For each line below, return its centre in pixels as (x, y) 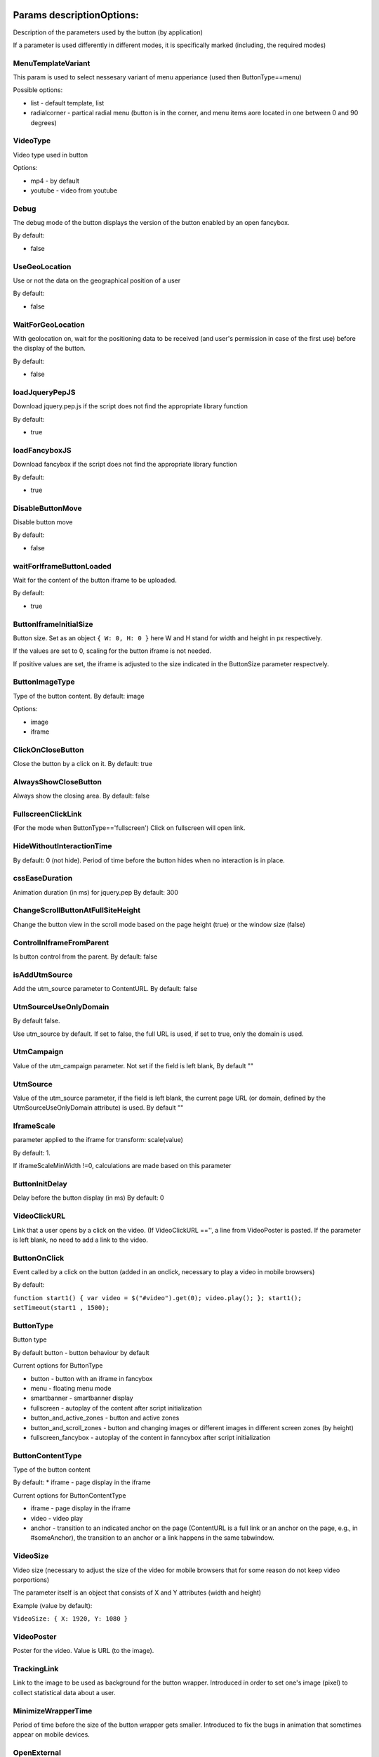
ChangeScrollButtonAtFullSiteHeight (77, 910)
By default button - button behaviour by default (81, 1352)
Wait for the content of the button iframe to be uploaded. (95, 580)
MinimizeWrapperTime (53, 1711)
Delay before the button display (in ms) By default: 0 (88, 1198)
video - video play (57, 1518)
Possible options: (38, 90)
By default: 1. (32, 1153)
